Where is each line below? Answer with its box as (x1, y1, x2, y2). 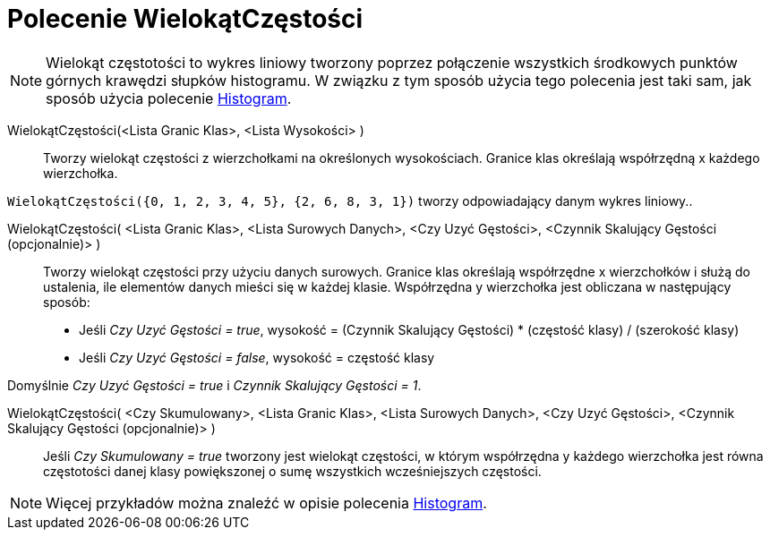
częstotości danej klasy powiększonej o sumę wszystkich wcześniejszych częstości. (43, 463, 542, 479)
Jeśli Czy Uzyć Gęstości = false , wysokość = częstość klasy (79, 349, 435, 365)
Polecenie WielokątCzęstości (7, 4, 364, 34)
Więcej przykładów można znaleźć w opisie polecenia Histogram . (46, 493, 487, 512)
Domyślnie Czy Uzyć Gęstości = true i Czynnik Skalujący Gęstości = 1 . (7, 377, 422, 393)
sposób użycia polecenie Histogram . (46, 89, 292, 107)
